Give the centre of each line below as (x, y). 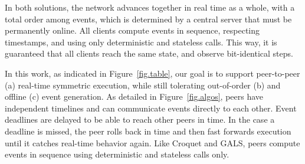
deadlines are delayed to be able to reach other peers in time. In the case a (140, 119)
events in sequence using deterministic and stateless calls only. (117, 154)
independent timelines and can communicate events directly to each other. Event (151, 108)
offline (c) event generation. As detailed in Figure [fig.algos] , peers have (134, 96)
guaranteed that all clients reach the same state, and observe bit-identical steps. (149, 53)
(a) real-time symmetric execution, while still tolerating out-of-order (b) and (143, 85)
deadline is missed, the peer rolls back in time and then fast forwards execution (148, 131)
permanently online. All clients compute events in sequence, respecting (132, 30)
